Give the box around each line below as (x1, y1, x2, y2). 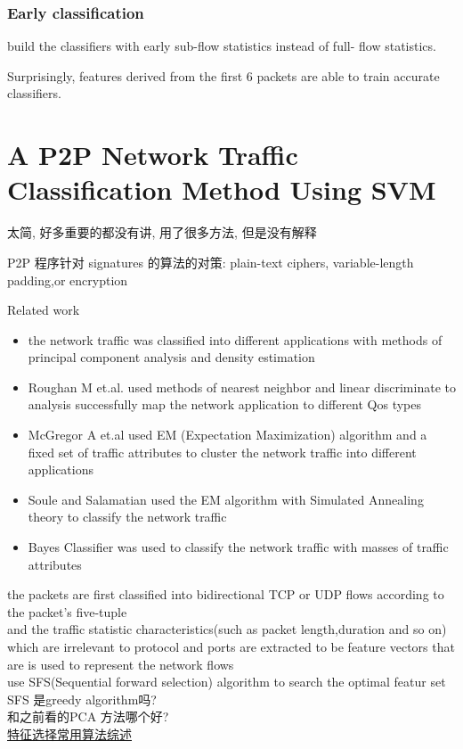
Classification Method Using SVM (7, 171, 436, 208)
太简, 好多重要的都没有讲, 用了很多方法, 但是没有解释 (7, 223, 317, 242)
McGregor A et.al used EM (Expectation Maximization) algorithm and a (28, 425, 427, 444)
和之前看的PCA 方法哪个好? (7, 707, 169, 726)
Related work (7, 300, 80, 319)
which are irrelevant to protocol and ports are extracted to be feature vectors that (7, 638, 455, 655)
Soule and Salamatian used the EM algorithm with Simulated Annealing (28, 490, 424, 508)
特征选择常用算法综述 (7, 724, 132, 743)
